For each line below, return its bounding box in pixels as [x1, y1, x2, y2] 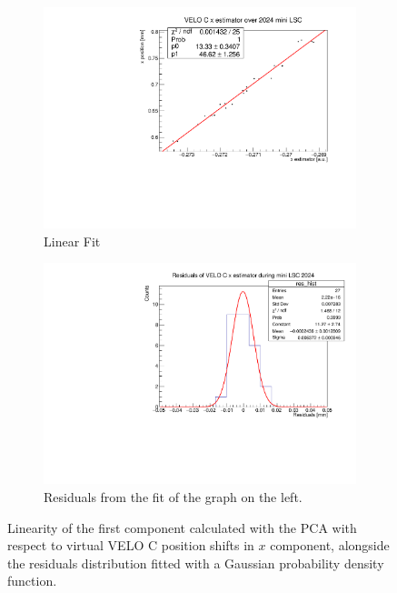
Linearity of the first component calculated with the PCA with [7, 518, 357, 537]
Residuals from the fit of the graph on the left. [44, 487, 303, 506]
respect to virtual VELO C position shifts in [7, 536, 254, 555]
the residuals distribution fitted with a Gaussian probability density [7, 553, 384, 572]
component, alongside [270, 536, 390, 555]
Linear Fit [44, 231, 101, 250]
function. [7, 571, 57, 590]
